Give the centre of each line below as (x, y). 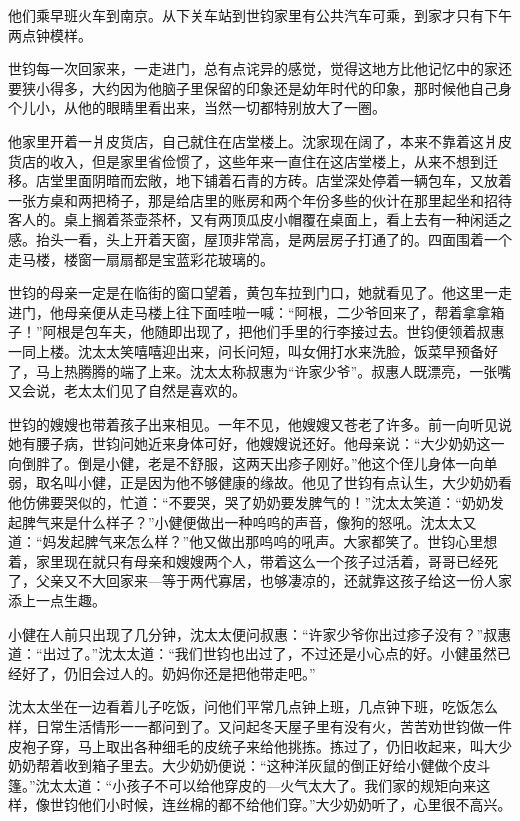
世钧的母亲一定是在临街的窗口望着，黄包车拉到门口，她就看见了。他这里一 (253, 292)
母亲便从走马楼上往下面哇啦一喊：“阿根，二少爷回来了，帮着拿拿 (277, 311)
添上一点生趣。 (57, 600)
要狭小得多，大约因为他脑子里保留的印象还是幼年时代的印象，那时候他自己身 (260, 87)
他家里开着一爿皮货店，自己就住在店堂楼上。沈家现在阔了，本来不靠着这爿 (253, 140)
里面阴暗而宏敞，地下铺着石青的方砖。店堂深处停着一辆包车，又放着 (287, 180)
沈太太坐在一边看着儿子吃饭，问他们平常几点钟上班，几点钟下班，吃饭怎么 (253, 706)
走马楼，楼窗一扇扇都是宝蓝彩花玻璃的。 (141, 258)
